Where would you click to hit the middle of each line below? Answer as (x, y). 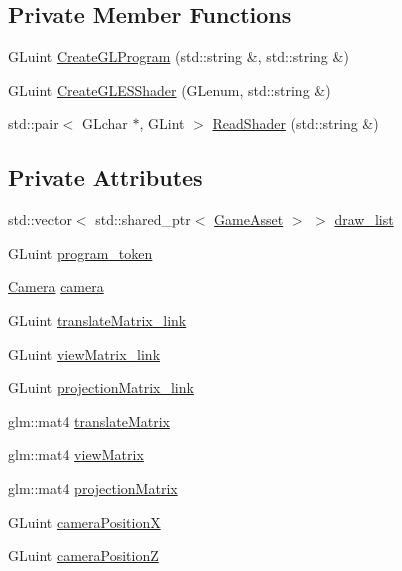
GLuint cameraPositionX (84, 521)
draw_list (364, 219)
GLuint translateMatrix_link (97, 319)
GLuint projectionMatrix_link (101, 387)
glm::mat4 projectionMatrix (93, 487)
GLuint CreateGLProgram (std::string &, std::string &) (178, 56)
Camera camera (56, 286)
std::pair (33, 123)
